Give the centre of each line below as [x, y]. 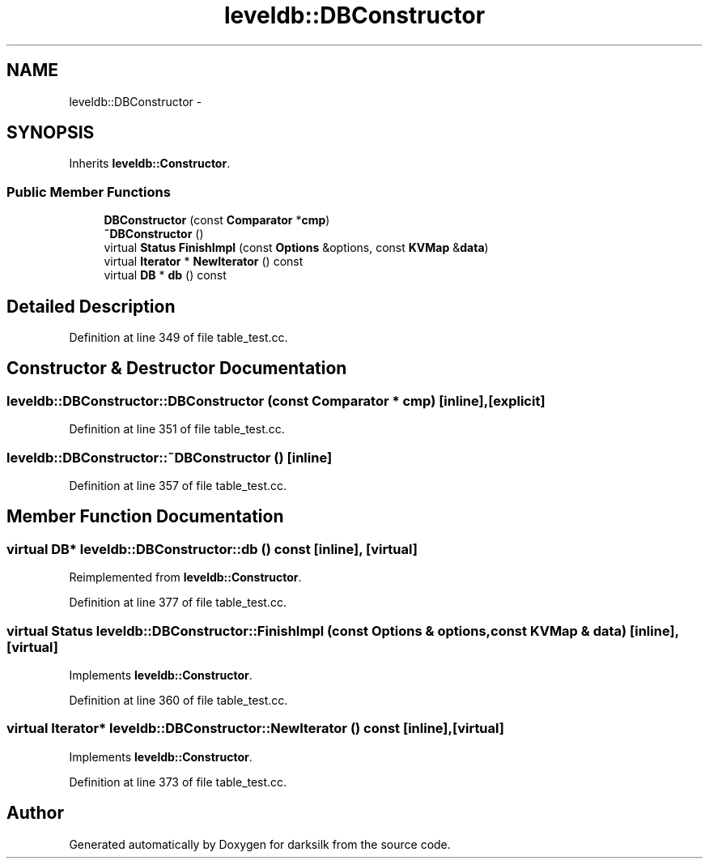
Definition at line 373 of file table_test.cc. [178, 782]
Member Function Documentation [145, 517]
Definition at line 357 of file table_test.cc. [178, 486]
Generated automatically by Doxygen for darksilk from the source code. [260, 844]
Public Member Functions [89, 192]
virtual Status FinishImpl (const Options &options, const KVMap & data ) [296, 248]
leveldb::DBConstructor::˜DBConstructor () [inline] [170, 457]
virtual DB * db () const [165, 275]
